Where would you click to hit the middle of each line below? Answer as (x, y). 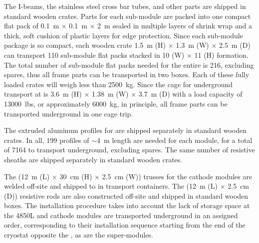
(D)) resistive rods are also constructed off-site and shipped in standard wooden (126, 195)
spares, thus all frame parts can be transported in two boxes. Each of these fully (127, 74)
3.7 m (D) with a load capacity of (190, 94)
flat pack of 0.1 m (32, 26)
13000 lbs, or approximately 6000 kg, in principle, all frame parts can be (116, 103)
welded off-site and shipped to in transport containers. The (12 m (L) (111, 186)
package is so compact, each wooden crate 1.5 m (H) (85, 45)
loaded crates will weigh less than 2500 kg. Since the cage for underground (119, 84)
